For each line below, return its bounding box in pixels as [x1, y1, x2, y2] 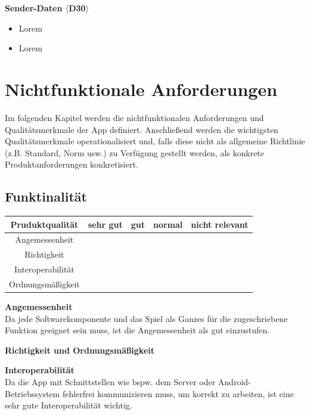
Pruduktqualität [10, 218, 79, 230]
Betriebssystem [5, 387, 60, 399]
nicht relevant [191, 218, 249, 230]
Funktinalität [5, 187, 87, 206]
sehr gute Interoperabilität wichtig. [5, 399, 132, 411]
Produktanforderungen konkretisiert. [5, 158, 138, 171]
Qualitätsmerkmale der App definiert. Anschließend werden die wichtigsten [5, 123, 278, 135]
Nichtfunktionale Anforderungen [5, 76, 278, 101]
